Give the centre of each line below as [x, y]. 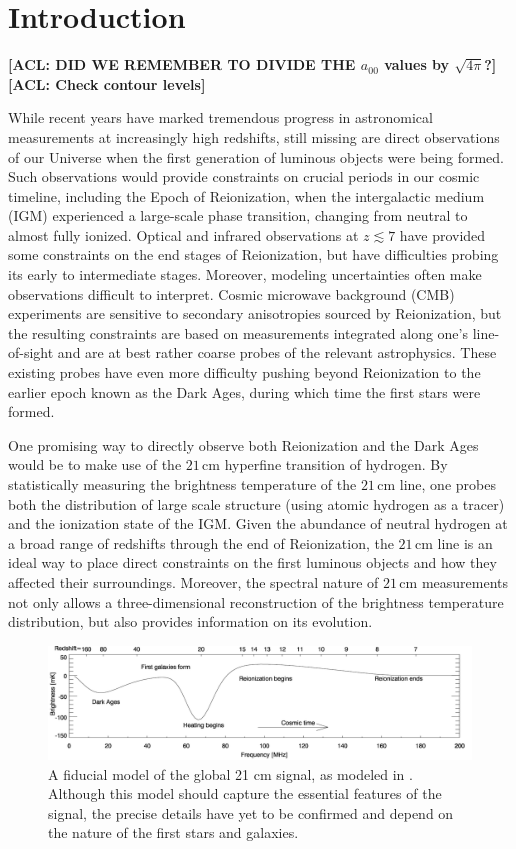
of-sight [31, 352]
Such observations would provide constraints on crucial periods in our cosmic [244, 176]
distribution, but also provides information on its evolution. [190, 621]
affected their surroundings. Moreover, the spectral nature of [193, 581]
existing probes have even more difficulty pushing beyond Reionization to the [244, 372]
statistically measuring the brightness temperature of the [182, 484]
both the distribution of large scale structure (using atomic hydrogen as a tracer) [256, 503]
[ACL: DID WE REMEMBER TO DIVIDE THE [182, 64]
